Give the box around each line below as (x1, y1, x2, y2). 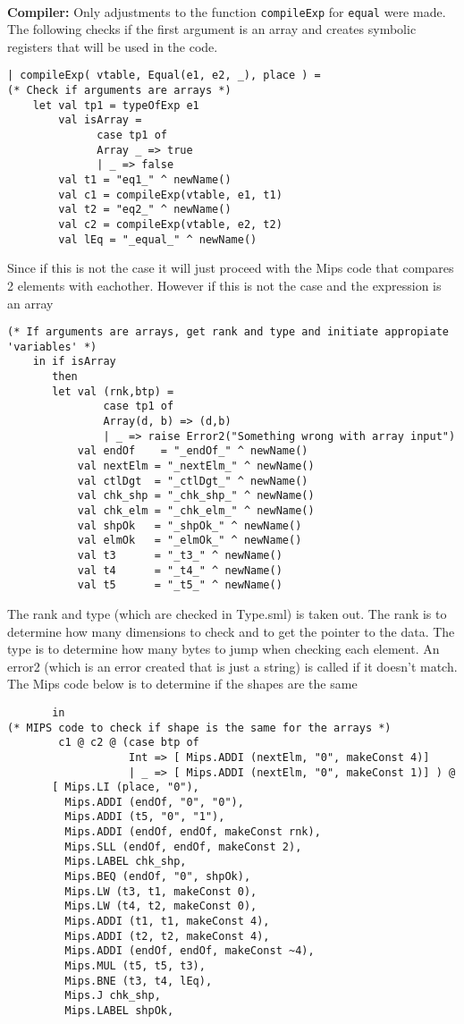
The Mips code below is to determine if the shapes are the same (7, 674, 358, 693)
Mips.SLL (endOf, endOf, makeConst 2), (64, 840, 302, 853)
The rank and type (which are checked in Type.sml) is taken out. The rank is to (7, 604, 447, 622)
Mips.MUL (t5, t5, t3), (64, 960, 206, 973)
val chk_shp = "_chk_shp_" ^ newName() (77, 489, 315, 503)
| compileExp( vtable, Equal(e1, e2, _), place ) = (7, 69, 321, 82)
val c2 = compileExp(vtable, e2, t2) (58, 218, 283, 231)
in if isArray (32, 355, 116, 368)
